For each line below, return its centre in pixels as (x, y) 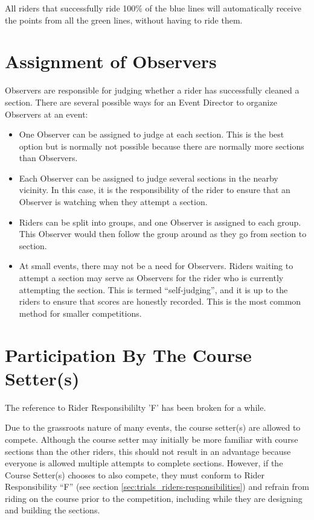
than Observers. (48, 158)
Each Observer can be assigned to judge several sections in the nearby (149, 178)
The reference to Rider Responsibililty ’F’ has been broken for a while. (136, 407)
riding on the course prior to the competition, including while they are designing (154, 498)
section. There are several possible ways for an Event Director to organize (141, 102)
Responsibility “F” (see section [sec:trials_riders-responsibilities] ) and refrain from (157, 487)
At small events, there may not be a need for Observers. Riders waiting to (156, 266)
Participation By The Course (128, 354)
